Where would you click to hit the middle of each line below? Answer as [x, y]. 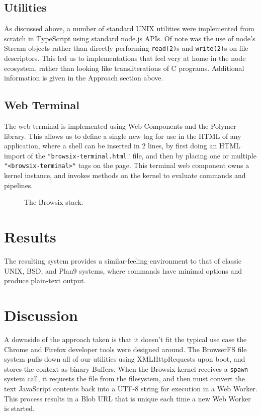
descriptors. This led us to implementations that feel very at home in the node [125, 58]
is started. [19, 408]
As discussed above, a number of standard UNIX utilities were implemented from [129, 28]
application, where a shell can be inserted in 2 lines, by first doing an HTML [122, 146]
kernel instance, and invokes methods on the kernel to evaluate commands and [125, 175]
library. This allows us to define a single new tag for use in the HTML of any [123, 136]
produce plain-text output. [45, 280]
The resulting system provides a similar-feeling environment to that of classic [123, 261]
